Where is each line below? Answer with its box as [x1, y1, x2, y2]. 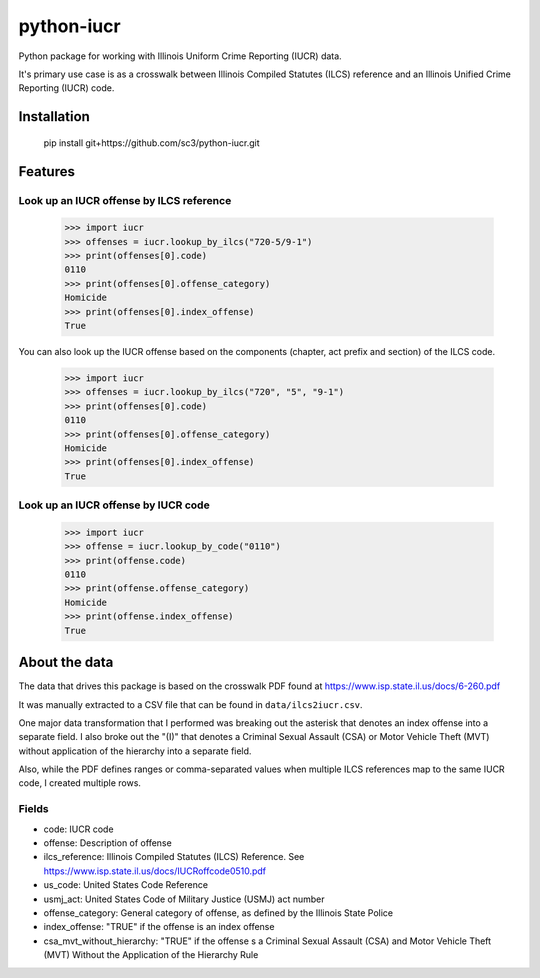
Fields [18, 802, 49, 816]
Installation [18, 108, 90, 125]
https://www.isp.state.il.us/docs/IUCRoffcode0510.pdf [43, 865, 267, 877]
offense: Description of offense [43, 836, 172, 849]
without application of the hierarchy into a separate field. [18, 745, 252, 757]
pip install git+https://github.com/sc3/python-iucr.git [43, 136, 260, 149]
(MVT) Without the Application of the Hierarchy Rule [43, 949, 259, 961]
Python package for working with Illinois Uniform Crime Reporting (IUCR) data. [18, 50, 342, 62]
